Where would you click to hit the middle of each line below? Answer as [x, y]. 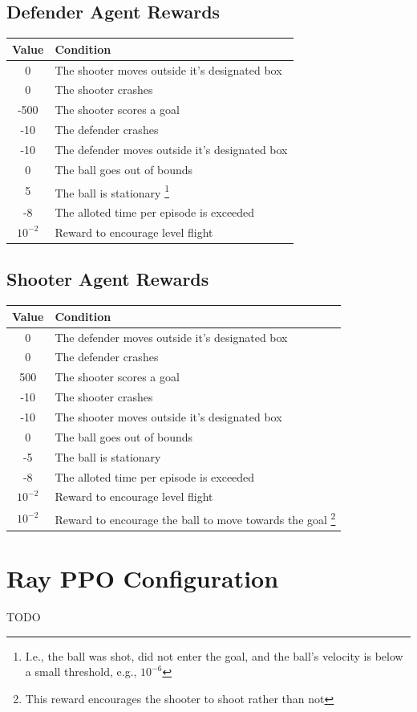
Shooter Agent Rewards [108, 279]
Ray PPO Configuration [143, 578]
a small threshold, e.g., [81, 671]
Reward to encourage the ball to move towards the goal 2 [195, 518]
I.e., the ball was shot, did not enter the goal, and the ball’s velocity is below [214, 655]
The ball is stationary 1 [112, 191]
